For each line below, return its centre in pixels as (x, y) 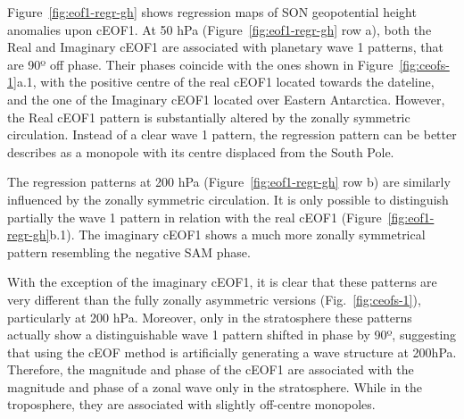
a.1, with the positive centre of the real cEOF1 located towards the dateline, (225, 82)
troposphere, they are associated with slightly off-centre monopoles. (191, 404)
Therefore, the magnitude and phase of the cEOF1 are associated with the (211, 369)
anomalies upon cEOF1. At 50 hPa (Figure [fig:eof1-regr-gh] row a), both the (220, 29)
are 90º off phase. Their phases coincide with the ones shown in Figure (200, 64)
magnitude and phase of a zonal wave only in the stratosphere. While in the (215, 386)
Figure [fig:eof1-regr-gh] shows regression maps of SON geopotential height (212, 12)
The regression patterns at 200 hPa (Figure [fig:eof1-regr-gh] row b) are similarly (229, 182)
